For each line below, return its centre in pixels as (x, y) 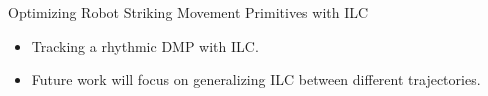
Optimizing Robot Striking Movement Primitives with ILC (188, 12)
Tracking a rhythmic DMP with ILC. (145, 45)
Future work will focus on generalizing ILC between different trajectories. (256, 79)
